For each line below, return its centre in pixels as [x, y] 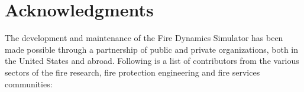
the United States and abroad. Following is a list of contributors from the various [152, 61]
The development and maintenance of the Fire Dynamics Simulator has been [144, 38]
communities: [29, 84]
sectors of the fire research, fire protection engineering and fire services [132, 72]
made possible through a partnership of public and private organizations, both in [152, 49]
